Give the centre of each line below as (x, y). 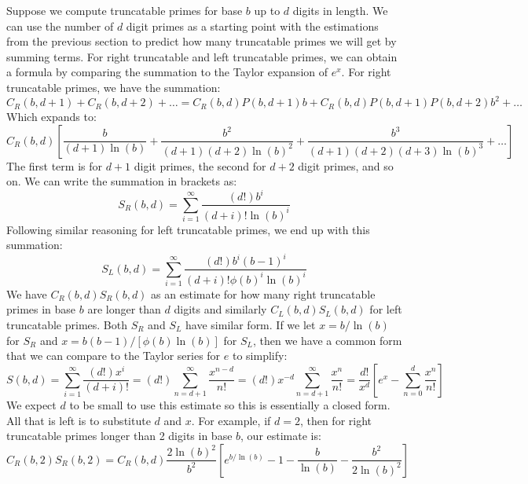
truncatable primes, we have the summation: (114, 87)
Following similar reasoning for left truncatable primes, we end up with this (188, 229)
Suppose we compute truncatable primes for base (125, 10)
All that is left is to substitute (79, 420)
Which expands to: (51, 117)
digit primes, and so (346, 165)
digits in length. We (340, 10)
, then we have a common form (328, 340)
